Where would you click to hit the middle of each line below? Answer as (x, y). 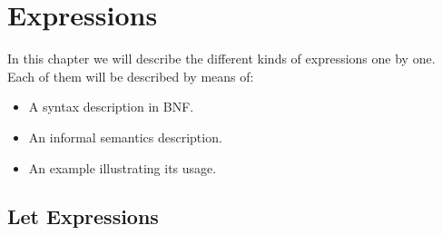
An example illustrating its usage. (123, 167)
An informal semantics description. (125, 137)
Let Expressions (83, 216)
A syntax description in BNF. (111, 107)
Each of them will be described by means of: (131, 76)
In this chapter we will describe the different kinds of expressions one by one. (221, 59)
